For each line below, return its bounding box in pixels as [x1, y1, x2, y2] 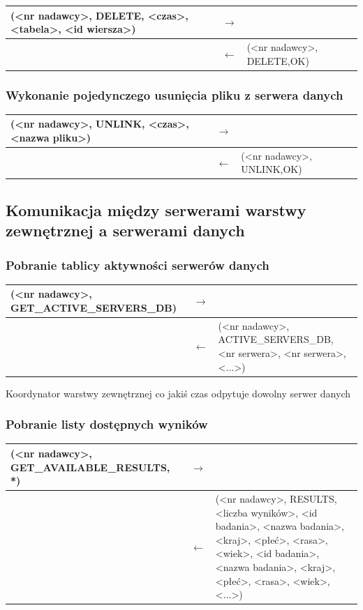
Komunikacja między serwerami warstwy [6, 199, 306, 220]
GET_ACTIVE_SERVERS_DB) [10, 300, 177, 314]
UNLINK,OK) [241, 162, 302, 176]
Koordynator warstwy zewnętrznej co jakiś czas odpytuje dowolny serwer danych [6, 386, 351, 400]
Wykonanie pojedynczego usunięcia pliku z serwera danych [6, 86, 343, 103]
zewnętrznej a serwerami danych [6, 220, 245, 241]
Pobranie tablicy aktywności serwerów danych [6, 256, 269, 273]
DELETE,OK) [246, 53, 309, 68]
